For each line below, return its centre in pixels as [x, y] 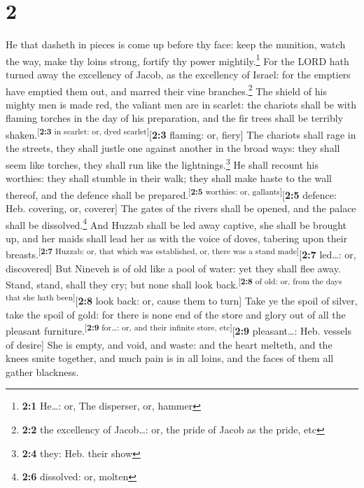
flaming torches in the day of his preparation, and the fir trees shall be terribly [175, 118]
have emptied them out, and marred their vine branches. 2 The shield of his [166, 90]
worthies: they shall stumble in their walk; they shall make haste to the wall [169, 178]
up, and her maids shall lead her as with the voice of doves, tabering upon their [177, 238]
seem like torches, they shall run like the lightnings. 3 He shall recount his [162, 163]
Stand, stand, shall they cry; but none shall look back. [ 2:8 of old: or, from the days [174, 283]
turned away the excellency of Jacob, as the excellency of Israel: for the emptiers [178, 74]
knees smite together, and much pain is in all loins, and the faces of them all [170, 358]
